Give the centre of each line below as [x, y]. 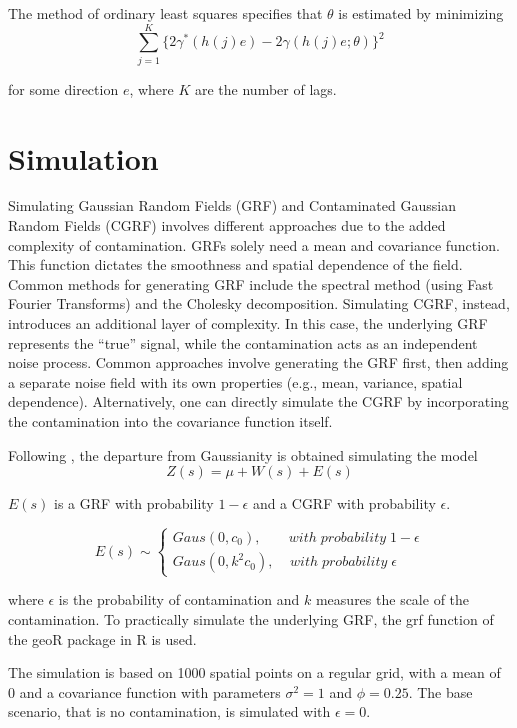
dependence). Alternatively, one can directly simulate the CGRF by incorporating [258, 401]
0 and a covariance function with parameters [144, 691]
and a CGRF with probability [344, 503]
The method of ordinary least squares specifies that [165, 13]
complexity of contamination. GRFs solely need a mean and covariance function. [254, 244]
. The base [440, 691]
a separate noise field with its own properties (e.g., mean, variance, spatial [235, 381]
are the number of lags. [265, 88]
